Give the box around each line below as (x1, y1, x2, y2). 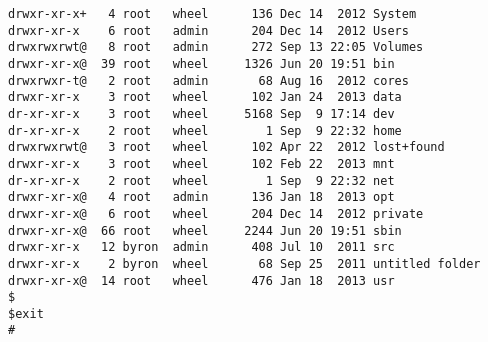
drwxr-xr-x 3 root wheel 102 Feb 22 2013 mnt (8, 156, 395, 171)
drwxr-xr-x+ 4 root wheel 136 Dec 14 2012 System (8, 7, 417, 21)
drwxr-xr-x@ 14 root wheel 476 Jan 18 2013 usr (8, 273, 395, 288)
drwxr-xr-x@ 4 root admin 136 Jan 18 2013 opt (8, 190, 395, 205)
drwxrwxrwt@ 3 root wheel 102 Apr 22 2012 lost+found (8, 140, 445, 155)
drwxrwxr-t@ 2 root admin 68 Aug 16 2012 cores (8, 73, 409, 88)
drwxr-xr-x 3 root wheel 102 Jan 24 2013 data (8, 90, 402, 105)
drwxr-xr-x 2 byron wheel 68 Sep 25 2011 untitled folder (8, 256, 481, 271)
